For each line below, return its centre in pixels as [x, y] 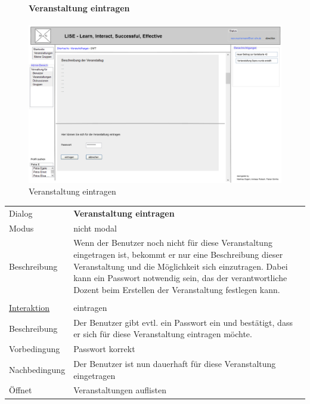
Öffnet [21, 390]
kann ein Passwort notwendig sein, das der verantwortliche [180, 278]
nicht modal [95, 228]
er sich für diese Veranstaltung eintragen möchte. [163, 334]
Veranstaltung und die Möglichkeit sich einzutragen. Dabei [181, 266]
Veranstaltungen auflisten [120, 390]
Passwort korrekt [104, 349]
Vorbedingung [35, 349]
